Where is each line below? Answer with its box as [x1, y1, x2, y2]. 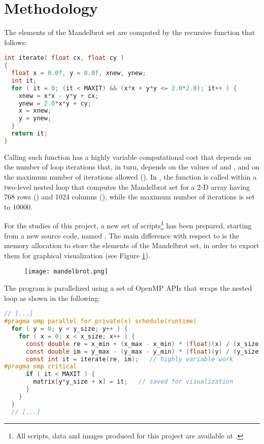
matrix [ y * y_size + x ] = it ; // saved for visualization [33, 378, 234, 386]
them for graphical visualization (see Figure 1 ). [4, 250, 150, 260]
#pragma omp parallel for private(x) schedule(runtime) [4, 318, 197, 325]
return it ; [11, 130, 48, 138]
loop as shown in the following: [4, 292, 101, 303]
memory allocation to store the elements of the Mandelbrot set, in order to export [4, 240, 259, 251]
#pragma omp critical [4, 363, 77, 370]
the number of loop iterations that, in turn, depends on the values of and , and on [4, 161, 259, 172]
